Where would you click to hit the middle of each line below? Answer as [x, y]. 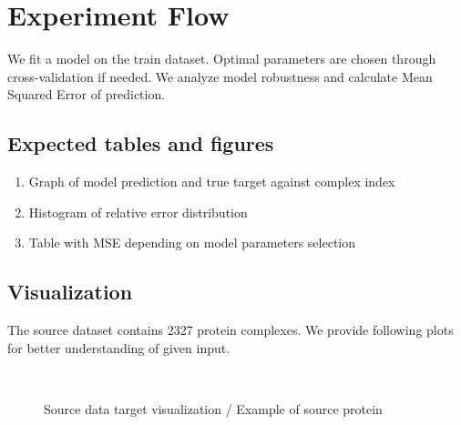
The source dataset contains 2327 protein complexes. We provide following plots [230, 330]
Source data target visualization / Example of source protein [213, 408]
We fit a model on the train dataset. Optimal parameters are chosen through [222, 59]
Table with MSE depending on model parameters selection [192, 243]
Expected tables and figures [141, 143]
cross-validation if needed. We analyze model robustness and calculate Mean [220, 76]
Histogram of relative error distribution [138, 212]
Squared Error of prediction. [87, 94]
